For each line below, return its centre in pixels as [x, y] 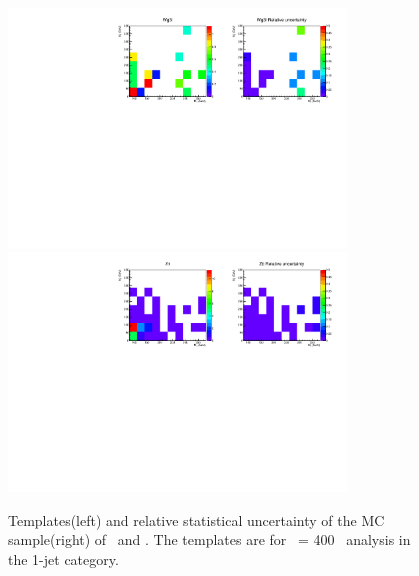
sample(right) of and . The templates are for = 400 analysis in [209, 539]
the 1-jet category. [63, 558]
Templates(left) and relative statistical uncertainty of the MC [196, 519]
